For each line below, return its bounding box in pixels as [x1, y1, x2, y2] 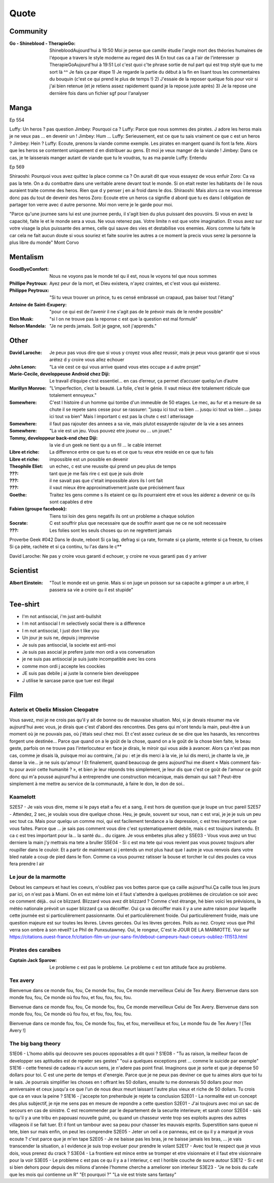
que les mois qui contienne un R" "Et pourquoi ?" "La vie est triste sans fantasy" [9, 1171, 177, 1177]
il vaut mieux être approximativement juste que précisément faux [49, 485, 185, 491]
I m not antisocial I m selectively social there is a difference [22, 620, 146, 627]
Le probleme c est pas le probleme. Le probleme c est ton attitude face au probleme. [49, 964, 227, 970]
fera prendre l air [9, 861, 45, 867]
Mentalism [9, 252, 44, 261]
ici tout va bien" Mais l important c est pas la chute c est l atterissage [49, 413, 194, 420]
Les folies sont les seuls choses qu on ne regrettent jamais [49, 527, 172, 533]
